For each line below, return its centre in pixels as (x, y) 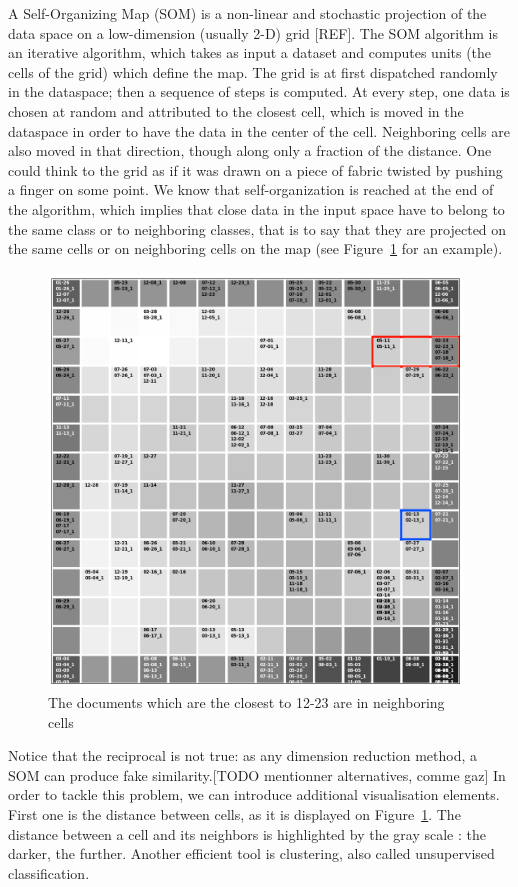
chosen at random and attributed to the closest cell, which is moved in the (236, 110)
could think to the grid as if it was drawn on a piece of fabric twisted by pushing (255, 169)
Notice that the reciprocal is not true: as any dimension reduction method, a (242, 755)
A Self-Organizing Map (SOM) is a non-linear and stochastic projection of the (247, 13)
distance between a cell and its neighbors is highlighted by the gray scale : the (247, 833)
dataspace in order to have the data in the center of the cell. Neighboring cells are (259, 130)
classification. (49, 872)
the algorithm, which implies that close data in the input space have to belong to (256, 208)
